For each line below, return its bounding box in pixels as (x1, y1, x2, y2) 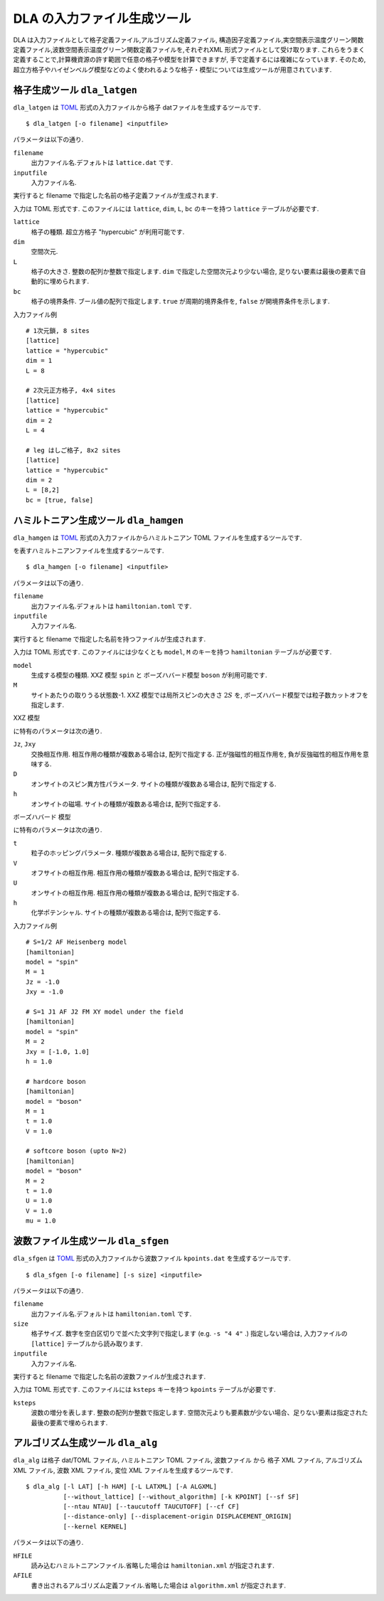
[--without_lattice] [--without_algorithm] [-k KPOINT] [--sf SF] (63, 1492, 300, 1501)
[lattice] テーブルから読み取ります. (31, 1339, 143, 1348)
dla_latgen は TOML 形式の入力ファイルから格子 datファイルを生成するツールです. (13, 103, 261, 112)
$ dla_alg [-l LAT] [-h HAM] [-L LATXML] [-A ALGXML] (26, 1483, 217, 1491)
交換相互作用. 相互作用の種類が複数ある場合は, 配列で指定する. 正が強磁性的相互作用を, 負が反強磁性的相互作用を (31, 750, 363, 758)
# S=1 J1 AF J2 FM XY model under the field (26, 1008, 184, 1016)
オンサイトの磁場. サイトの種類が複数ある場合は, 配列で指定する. (31, 799, 220, 808)
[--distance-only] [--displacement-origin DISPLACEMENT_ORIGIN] (63, 1512, 292, 1521)
